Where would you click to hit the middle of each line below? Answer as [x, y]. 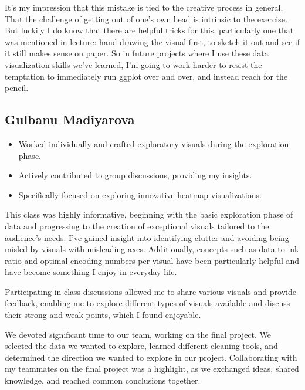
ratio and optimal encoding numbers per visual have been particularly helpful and [152, 260]
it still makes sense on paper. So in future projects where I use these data [137, 53]
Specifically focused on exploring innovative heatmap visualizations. [140, 194]
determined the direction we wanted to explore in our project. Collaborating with [151, 357]
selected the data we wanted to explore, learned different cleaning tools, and [141, 346]
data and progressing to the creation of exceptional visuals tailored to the [137, 225]
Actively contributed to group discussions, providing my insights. [135, 175]
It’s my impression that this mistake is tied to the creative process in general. [144, 7]
